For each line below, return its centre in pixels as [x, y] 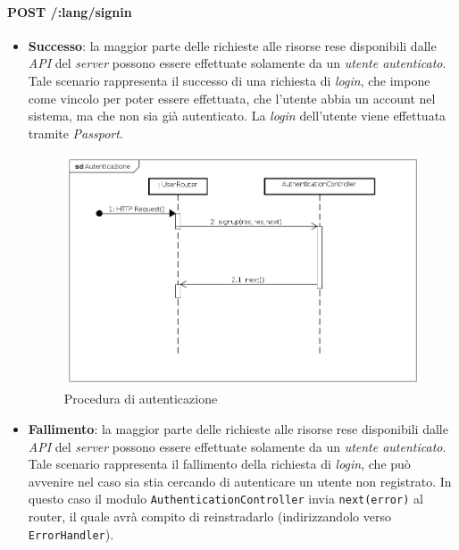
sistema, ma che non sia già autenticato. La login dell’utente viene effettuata [237, 116]
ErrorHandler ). [71, 533]
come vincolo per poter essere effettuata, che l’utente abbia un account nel [232, 98]
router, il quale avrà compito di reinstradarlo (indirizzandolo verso [209, 516]
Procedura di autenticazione [141, 399]
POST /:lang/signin [70, 11]
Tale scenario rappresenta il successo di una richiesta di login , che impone [229, 80]
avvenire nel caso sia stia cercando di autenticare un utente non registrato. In [240, 481]
